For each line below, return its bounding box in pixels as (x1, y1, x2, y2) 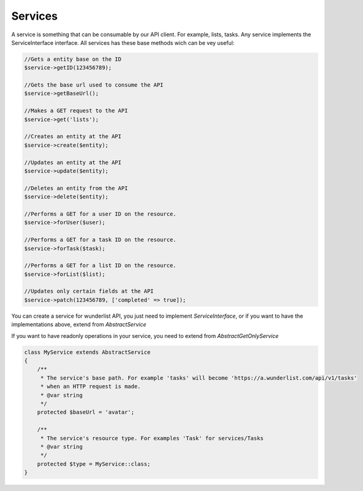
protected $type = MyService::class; (37, 460, 151, 467)
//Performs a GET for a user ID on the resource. (24, 210, 177, 218)
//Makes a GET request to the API (24, 108, 128, 114)
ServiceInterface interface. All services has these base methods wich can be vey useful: (11, 39, 235, 46)
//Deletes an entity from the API (24, 184, 128, 192)
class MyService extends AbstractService (24, 348, 151, 356)
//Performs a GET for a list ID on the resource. (24, 262, 177, 269)
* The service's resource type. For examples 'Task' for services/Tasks (40, 434, 264, 442)
